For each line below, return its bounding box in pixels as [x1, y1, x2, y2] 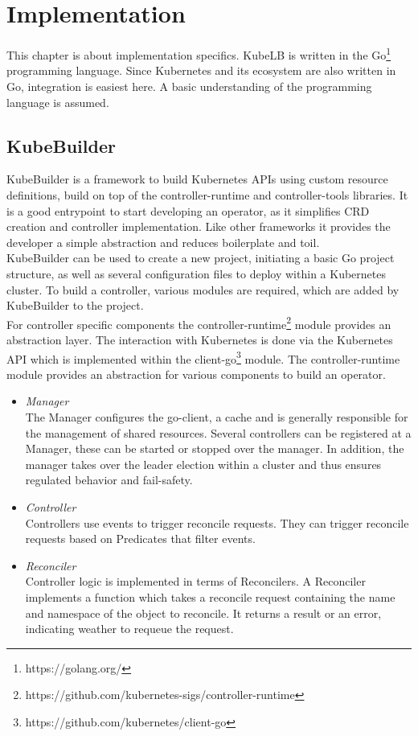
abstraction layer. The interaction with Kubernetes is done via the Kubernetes [6, 331, 393, 347]
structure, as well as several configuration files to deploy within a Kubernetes [6, 265, 386, 282]
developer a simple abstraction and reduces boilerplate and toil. [6, 233, 320, 250]
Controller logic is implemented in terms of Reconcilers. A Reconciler [25, 573, 366, 590]
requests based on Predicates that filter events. [25, 530, 256, 547]
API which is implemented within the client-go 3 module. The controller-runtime [6, 347, 400, 367]
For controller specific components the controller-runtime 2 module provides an [6, 313, 391, 332]
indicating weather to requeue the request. [25, 620, 234, 637]
